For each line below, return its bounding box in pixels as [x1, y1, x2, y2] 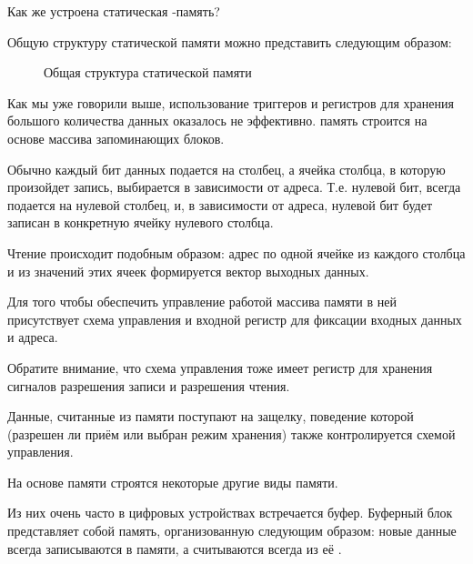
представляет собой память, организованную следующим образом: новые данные [7, 521, 457, 540]
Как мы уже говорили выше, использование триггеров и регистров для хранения [7, 93, 454, 112]
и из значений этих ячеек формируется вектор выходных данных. [7, 261, 369, 280]
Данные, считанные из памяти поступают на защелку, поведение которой [7, 407, 414, 426]
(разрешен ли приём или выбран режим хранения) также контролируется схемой [7, 424, 456, 443]
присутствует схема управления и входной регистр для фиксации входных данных [7, 309, 462, 328]
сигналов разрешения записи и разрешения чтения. [7, 376, 290, 395]
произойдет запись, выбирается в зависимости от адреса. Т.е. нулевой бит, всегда [7, 177, 461, 196]
